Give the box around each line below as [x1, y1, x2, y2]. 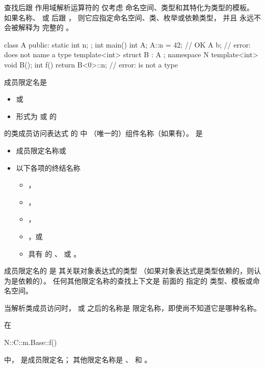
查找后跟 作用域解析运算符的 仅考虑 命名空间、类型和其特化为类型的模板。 [4, 2, 254, 12]
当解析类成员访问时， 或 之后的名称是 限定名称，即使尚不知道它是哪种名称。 [4, 302, 261, 313]
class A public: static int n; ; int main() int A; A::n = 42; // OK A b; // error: [4, 39, 251, 50]
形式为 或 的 [16, 110, 57, 121]
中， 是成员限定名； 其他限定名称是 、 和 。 [4, 354, 152, 364]
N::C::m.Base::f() [4, 337, 57, 348]
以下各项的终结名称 [16, 162, 81, 173]
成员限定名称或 [16, 145, 66, 155]
